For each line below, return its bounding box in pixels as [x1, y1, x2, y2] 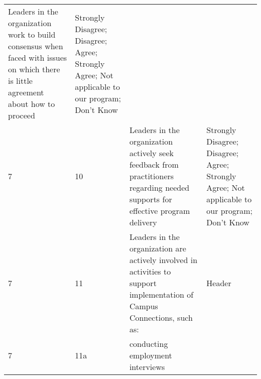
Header [206, 277, 231, 289]
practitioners [129, 170, 174, 182]
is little [8, 75, 33, 86]
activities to [129, 266, 171, 277]
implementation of [129, 289, 194, 300]
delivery [129, 216, 157, 228]
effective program [129, 205, 190, 216]
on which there [8, 63, 60, 75]
